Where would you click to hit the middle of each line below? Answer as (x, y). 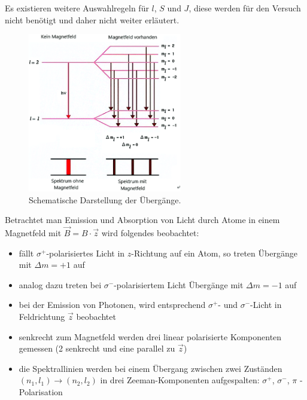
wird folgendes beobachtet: (150, 233)
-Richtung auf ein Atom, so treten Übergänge (214, 253)
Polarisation (41, 391)
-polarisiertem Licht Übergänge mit (179, 284)
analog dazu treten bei (60, 284)
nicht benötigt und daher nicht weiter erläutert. (92, 19)
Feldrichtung (42, 316)
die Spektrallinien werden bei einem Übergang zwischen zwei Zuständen (151, 368)
